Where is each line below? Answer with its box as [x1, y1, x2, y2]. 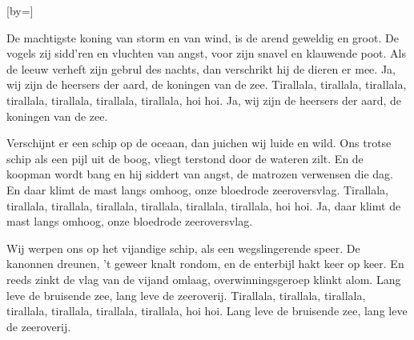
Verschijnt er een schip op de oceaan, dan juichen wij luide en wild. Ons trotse [6, 134, 392, 151]
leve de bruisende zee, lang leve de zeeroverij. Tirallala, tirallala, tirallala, [6, 286, 366, 303]
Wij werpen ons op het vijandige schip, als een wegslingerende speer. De [6, 239, 360, 256]
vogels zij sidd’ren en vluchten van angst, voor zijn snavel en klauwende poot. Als [6, 45, 407, 62]
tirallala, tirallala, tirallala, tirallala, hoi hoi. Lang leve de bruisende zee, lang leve [6, 302, 408, 319]
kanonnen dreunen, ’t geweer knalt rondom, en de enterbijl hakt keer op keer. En [6, 255, 404, 272]
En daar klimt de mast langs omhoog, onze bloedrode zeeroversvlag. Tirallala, [6, 181, 389, 198]
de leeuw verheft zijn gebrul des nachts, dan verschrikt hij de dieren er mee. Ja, [6, 60, 396, 77]
